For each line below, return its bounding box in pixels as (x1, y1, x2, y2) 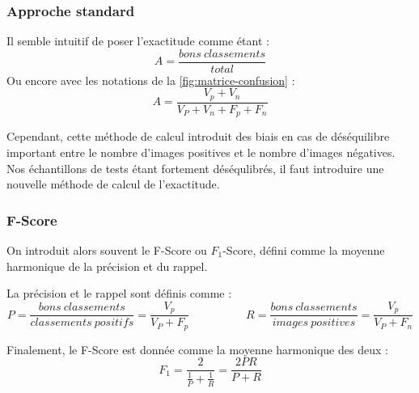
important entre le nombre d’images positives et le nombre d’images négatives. (6, 144, 396, 160)
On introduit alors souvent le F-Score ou (6, 242, 207, 258)
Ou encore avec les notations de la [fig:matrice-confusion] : (6, 71, 295, 88)
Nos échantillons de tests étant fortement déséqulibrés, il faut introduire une (6, 159, 384, 176)
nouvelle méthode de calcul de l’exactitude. (6, 175, 220, 192)
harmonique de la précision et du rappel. (6, 257, 208, 274)
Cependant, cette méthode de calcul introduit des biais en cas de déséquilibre (6, 128, 390, 145)
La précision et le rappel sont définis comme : (6, 285, 232, 302)
